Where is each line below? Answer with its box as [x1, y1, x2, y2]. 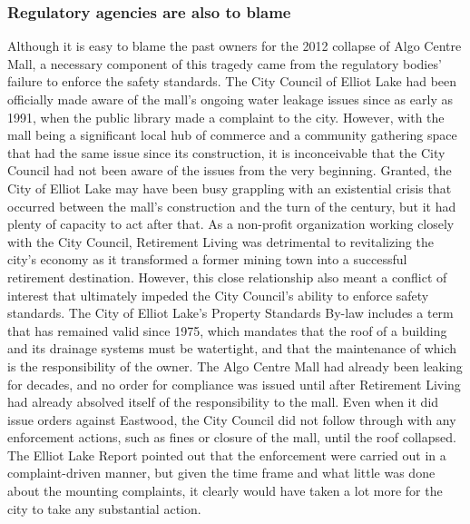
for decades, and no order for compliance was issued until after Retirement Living [7, 374, 461, 393]
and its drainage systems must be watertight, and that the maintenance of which [7, 339, 457, 358]
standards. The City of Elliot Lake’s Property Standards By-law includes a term [7, 303, 454, 322]
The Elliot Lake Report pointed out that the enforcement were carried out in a [7, 445, 446, 464]
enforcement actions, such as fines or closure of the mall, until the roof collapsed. [7, 428, 456, 447]
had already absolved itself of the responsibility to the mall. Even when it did [7, 392, 439, 411]
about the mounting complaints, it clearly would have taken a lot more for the [7, 481, 443, 500]
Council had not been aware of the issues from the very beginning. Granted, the [7, 161, 452, 180]
